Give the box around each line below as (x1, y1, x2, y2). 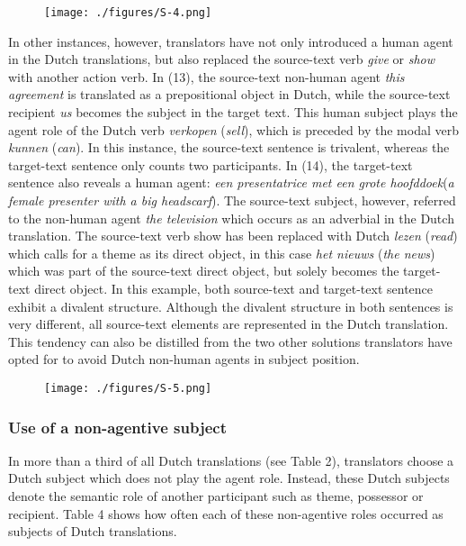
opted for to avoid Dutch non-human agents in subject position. (8, 350, 360, 369)
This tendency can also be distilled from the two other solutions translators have (8, 332, 453, 350)
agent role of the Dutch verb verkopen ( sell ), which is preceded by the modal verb (8, 120, 459, 139)
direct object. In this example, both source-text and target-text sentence (34, 278, 434, 297)
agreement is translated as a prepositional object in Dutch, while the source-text (8, 85, 451, 104)
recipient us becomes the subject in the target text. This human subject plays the (8, 103, 458, 122)
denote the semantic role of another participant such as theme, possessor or (8, 487, 424, 505)
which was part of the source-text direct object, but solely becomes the (8, 261, 399, 280)
